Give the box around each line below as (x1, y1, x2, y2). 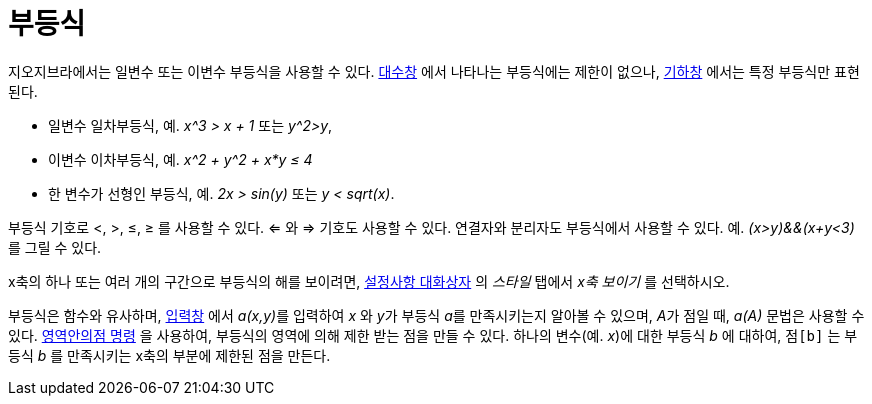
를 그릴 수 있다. (8, 238, 102, 256)
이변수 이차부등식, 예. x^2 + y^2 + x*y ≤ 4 (48, 150, 313, 168)
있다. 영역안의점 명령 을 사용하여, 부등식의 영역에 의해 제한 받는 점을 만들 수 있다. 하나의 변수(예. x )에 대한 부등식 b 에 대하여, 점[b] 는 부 (8, 326, 858, 344)
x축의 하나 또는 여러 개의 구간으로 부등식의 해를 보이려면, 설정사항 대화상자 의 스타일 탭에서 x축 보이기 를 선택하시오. (8, 272, 730, 290)
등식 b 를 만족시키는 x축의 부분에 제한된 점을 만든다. (8, 346, 331, 364)
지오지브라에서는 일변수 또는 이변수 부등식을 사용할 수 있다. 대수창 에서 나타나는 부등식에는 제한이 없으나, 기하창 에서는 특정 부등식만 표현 (8, 62, 860, 80)
